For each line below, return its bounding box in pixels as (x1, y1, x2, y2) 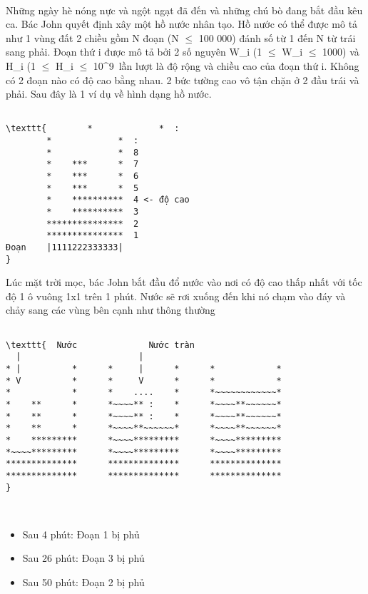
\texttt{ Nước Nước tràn (6, 339, 195, 350)
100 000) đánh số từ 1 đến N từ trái (198, 30, 356, 45)
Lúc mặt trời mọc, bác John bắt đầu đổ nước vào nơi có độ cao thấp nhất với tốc (6, 275, 362, 290)
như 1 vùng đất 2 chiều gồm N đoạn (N (6, 30, 179, 45)
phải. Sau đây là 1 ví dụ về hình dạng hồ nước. (6, 86, 212, 101)
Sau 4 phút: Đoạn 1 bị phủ (22, 526, 140, 541)
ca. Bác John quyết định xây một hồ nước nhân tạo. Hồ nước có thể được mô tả (6, 16, 358, 31)
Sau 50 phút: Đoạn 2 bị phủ (22, 575, 145, 590)
